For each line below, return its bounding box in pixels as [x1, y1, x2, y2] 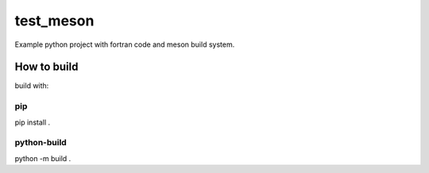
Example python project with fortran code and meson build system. [14, 40, 235, 49]
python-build [14, 137, 67, 148]
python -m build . [14, 153, 71, 163]
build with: [14, 81, 49, 90]
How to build [14, 60, 79, 74]
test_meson [14, 12, 95, 29]
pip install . [14, 117, 51, 127]
